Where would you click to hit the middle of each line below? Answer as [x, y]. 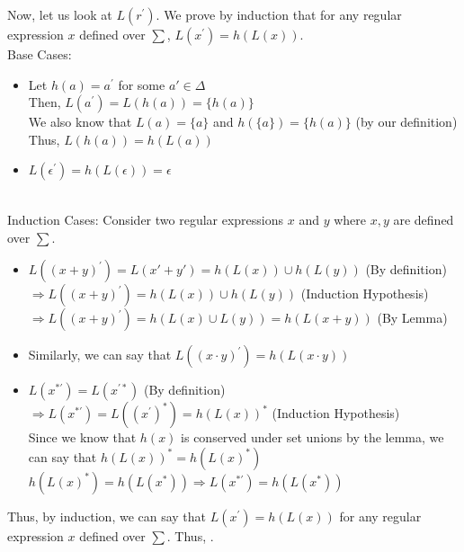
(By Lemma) [412, 318]
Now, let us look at [60, 14]
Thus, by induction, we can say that [107, 516]
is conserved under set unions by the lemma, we [312, 437]
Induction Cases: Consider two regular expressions [146, 219]
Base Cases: [40, 54]
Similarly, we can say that [100, 355]
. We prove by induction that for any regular [279, 14]
